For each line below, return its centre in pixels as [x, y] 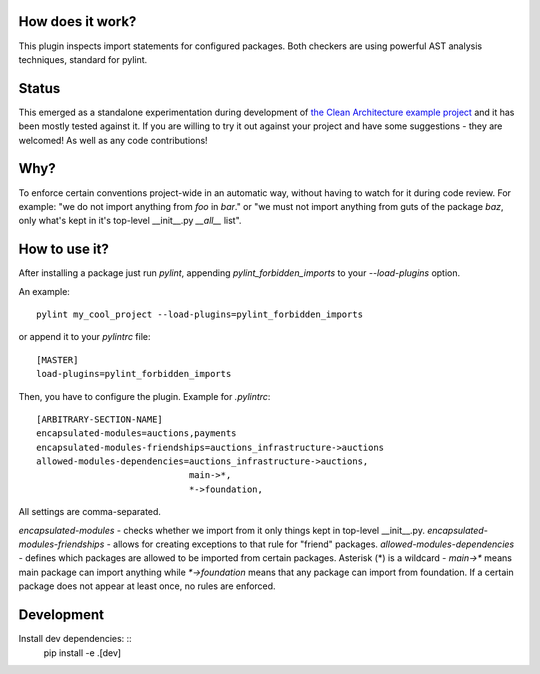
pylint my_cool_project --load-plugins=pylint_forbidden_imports [200, 314]
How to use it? [63, 249]
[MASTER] [57, 359]
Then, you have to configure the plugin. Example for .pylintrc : [144, 396]
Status [39, 88]
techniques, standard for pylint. [83, 59]
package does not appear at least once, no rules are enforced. [147, 586]
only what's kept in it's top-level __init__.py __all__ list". [130, 221]
